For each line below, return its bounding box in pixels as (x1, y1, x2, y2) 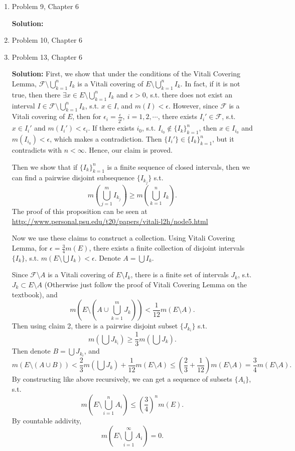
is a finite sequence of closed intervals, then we (107, 161, 250, 172)
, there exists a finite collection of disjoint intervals (89, 243, 245, 253)
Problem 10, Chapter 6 (12, 35, 83, 45)
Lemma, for (12, 243, 48, 253)
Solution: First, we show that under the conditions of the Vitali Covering (12, 68, 240, 79)
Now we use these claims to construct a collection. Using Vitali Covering (12, 233, 235, 243)
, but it (212, 134, 234, 144)
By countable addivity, (12, 415, 82, 425)
